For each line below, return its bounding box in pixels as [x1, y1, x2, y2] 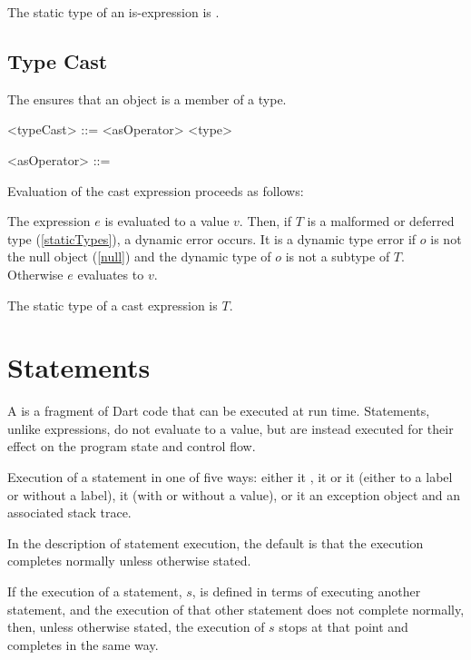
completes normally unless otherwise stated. [7, 551, 251, 570]
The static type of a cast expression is [7, 295, 218, 314]
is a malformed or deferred [307, 212, 455, 231]
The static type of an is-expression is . [7, 3, 220, 21]
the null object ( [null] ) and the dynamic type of [7, 247, 271, 266]
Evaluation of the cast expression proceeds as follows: [7, 181, 304, 200]
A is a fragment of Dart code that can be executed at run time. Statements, [7, 401, 430, 420]
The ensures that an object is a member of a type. [7, 89, 287, 108]
